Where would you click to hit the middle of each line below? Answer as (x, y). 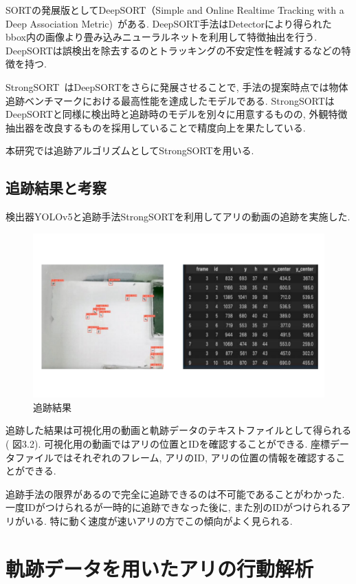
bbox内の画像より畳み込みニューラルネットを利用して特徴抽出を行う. (162, 37)
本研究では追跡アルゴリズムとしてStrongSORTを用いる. (130, 150)
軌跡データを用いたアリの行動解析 (160, 568)
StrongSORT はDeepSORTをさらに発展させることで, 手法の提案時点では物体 (177, 86)
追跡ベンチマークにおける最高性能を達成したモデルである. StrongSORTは (170, 100)
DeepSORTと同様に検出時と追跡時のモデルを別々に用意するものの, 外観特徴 (177, 114)
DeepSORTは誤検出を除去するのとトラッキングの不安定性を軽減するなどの (174, 50)
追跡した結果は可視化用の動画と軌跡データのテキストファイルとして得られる (179, 430)
